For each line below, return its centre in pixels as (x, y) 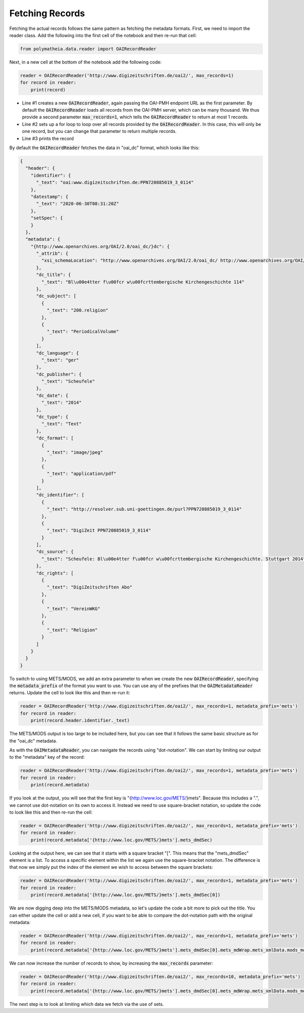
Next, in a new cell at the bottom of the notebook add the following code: (86, 62)
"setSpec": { (47, 218)
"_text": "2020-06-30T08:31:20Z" (78, 204)
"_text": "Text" (62, 424)
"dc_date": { (52, 395)
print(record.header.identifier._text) (80, 720)
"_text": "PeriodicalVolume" (83, 332)
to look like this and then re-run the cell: (51, 812)
